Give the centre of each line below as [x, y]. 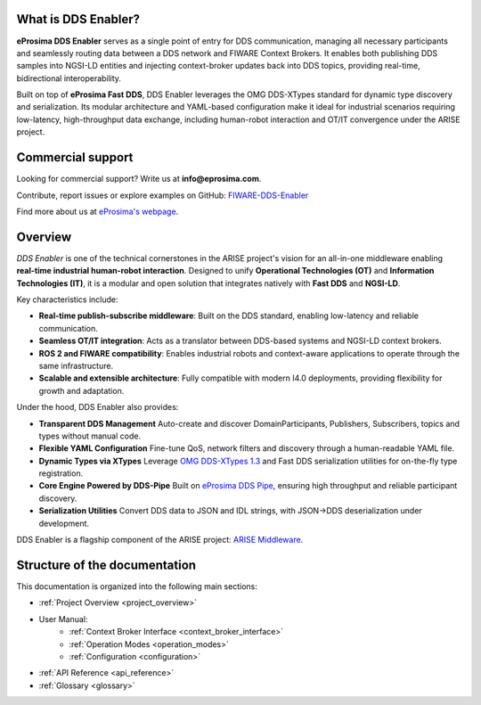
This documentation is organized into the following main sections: [137, 586]
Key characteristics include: [67, 299]
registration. [61, 473]
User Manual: [63, 619]
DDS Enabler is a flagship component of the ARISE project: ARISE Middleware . [160, 540]
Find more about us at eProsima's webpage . [98, 211]
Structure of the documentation [106, 565]
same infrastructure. [76, 365]
